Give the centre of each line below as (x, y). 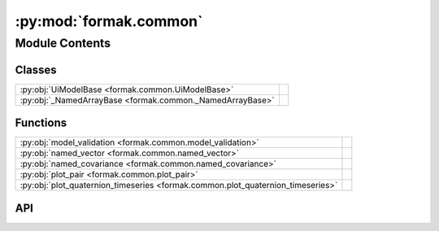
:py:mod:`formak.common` (109, 21)
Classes (36, 70)
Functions (41, 123)
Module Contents (63, 43)
